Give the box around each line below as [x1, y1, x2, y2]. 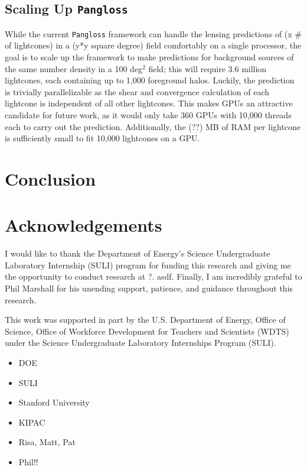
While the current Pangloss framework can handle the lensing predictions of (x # [5, 27, 302, 40]
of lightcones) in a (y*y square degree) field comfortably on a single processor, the [5, 39, 302, 51]
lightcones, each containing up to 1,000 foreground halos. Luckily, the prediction [5, 74, 295, 86]
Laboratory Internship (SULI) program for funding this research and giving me [5, 258, 291, 271]
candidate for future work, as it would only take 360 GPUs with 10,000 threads [5, 109, 292, 121]
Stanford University [18, 396, 90, 409]
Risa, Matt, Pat [18, 436, 76, 448]
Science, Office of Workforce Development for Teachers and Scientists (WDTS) [5, 325, 289, 337]
